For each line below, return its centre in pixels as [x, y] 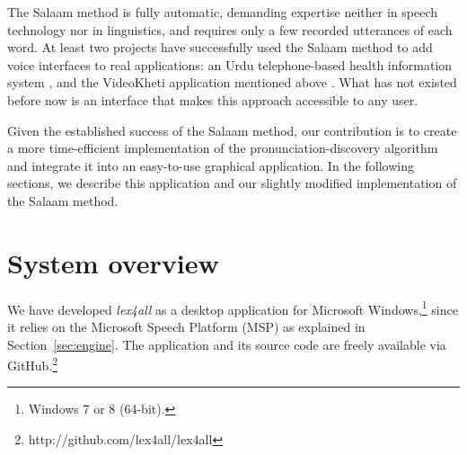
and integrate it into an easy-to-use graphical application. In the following [211, 165]
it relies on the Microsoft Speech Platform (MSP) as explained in [186, 326]
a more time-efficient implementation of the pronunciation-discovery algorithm [223, 148]
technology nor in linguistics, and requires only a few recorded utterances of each [230, 29]
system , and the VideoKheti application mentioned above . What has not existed [232, 82]
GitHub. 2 [33, 364]
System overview [113, 262]
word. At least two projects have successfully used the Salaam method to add [220, 47]
